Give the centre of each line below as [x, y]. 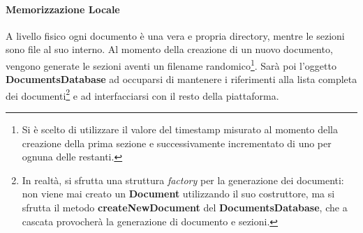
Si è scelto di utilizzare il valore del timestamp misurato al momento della [180, 129]
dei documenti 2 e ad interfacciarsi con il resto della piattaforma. [142, 94]
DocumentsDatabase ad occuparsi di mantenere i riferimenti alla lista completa [181, 79]
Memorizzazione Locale [63, 9]
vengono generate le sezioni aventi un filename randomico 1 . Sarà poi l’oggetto [171, 64]
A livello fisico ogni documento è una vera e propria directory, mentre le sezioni [175, 35]
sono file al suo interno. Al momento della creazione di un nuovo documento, [169, 49]
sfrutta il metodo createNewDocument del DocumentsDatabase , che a [185, 208]
